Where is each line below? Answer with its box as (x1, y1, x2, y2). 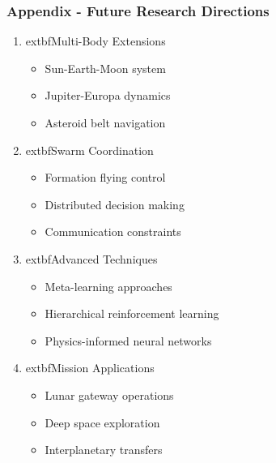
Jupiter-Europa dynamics (45, 87, 171, 104)
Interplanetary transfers (45, 441, 163, 458)
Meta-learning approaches (45, 277, 172, 294)
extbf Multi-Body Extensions (25, 32, 166, 49)
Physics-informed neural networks (45, 332, 212, 349)
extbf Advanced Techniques (25, 250, 158, 267)
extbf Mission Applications (25, 359, 155, 376)
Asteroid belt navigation (45, 114, 166, 131)
